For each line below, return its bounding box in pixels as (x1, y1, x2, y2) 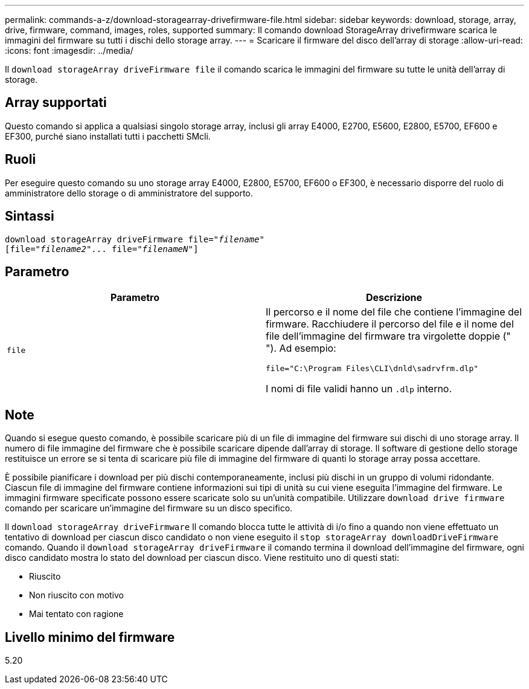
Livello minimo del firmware (5, 629, 175, 645)
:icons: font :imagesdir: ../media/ (5, 45, 133, 56)
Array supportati (5, 95, 107, 111)
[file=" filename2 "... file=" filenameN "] (5, 244, 199, 254)
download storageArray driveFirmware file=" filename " (5, 234, 264, 244)
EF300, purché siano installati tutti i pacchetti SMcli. (5, 131, 211, 141)
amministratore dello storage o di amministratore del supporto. (5, 187, 253, 198)
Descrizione (365, 291, 423, 304)
